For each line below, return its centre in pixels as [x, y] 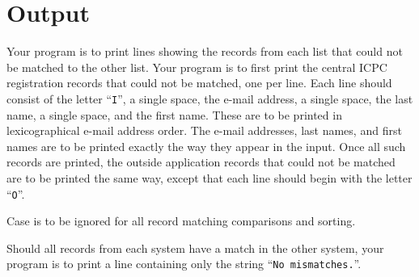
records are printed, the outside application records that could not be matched [201, 162]
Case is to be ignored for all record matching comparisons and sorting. [181, 221]
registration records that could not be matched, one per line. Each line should [199, 83]
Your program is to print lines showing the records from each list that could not [205, 51]
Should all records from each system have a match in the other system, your [195, 248]
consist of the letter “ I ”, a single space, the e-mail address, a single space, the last [210, 98]
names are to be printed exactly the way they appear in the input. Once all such [206, 146]
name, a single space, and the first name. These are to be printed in [174, 114]
